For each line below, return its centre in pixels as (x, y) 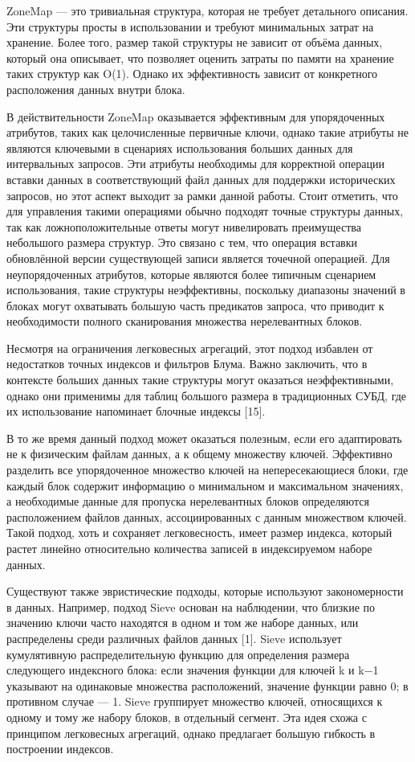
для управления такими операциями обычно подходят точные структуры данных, (205, 211)
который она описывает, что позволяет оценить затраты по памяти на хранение (200, 57)
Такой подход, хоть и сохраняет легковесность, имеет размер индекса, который (199, 533)
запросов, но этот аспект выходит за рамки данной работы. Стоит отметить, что (202, 195)
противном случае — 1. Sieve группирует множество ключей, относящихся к (195, 701)
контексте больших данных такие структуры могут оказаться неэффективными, (200, 380)
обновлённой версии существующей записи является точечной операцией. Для (198, 258)
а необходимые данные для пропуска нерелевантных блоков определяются (188, 501)
